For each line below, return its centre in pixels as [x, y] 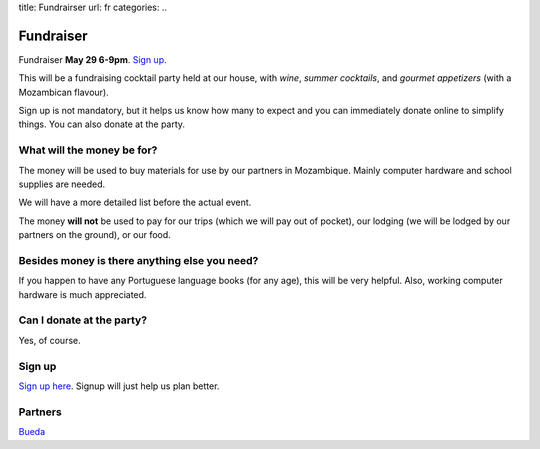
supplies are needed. [62, 184]
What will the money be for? [88, 150]
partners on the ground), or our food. [95, 235]
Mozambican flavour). [63, 92]
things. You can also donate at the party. [101, 124]
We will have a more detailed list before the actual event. [135, 202]
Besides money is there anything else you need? [138, 260]
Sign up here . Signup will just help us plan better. [119, 386]
